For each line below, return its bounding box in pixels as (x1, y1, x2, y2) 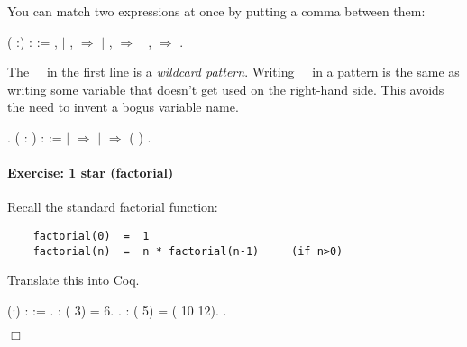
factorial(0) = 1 (32, 229, 150, 242)
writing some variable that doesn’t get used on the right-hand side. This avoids (7, 79, 444, 98)
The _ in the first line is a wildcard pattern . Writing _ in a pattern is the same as (7, 62, 460, 81)
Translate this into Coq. (7, 270, 140, 289)
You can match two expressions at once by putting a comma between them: (7, 2, 426, 20)
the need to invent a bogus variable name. (7, 97, 239, 116)
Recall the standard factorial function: (7, 197, 218, 216)
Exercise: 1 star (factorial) (7, 163, 174, 182)
